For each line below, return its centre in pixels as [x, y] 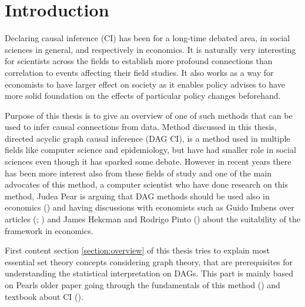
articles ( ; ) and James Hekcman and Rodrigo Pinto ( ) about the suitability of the [152, 219]
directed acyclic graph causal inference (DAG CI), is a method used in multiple [148, 138]
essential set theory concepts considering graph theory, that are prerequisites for [149, 261]
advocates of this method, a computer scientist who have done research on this [146, 184]
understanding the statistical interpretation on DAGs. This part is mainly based [149, 273]
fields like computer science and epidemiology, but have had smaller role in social [150, 150]
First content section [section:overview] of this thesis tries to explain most [137, 250]
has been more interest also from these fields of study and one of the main [138, 173]
